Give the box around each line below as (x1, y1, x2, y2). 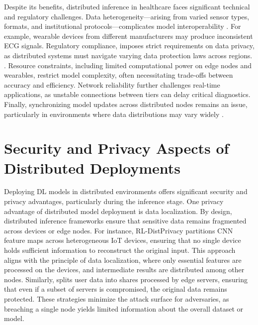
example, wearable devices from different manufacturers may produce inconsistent (4, 30, 253, 41)
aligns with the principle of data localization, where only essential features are (4, 254, 242, 265)
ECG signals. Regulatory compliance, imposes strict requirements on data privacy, (4, 40, 255, 51)
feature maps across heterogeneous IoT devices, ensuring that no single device (4, 235, 241, 245)
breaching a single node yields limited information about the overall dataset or (4, 303, 244, 314)
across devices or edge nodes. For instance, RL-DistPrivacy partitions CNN (4, 225, 233, 235)
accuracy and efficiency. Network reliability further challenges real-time (4, 79, 220, 90)
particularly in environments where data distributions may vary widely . (4, 108, 224, 119)
